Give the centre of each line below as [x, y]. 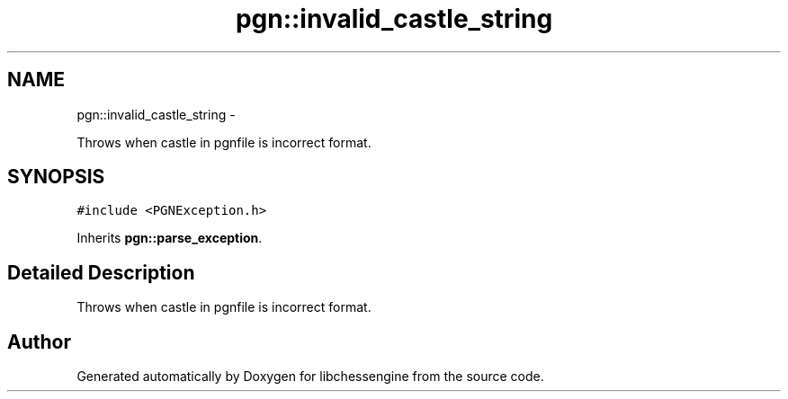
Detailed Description [101, 272]
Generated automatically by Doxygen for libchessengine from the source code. [310, 377]
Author [39, 341]
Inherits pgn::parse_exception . [170, 238]
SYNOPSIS [56, 177]
